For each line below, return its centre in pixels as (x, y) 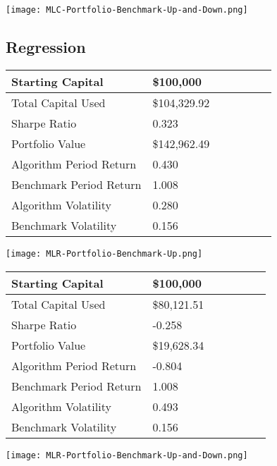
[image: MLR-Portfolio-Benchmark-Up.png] (104, 253)
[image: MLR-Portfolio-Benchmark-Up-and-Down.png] (127, 455)
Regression (46, 47)
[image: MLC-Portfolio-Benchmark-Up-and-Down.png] (127, 10)
